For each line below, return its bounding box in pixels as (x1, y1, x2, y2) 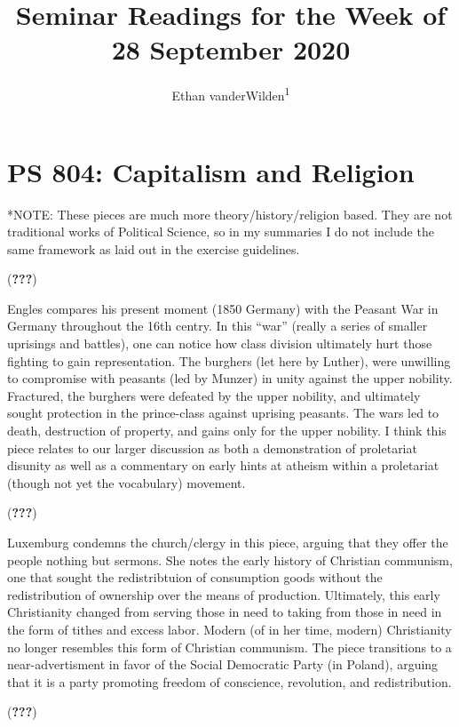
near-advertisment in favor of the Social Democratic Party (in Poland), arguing (7, 655, 439, 674)
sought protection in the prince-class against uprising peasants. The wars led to (7, 403, 439, 422)
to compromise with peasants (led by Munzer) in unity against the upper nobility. (7, 369, 453, 387)
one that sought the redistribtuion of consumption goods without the (7, 568, 383, 587)
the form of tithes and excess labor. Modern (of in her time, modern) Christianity (7, 619, 452, 638)
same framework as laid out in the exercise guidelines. (7, 239, 300, 258)
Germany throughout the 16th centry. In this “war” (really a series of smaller (7, 316, 428, 335)
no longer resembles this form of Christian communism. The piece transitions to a (7, 637, 452, 656)
